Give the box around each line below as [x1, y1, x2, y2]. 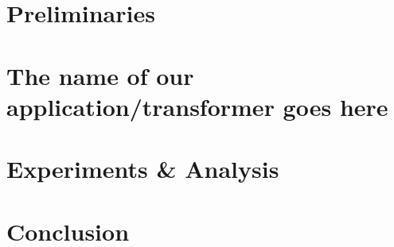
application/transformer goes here [6, 90, 388, 122]
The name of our [6, 59, 194, 91]
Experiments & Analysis [6, 152, 279, 185]
